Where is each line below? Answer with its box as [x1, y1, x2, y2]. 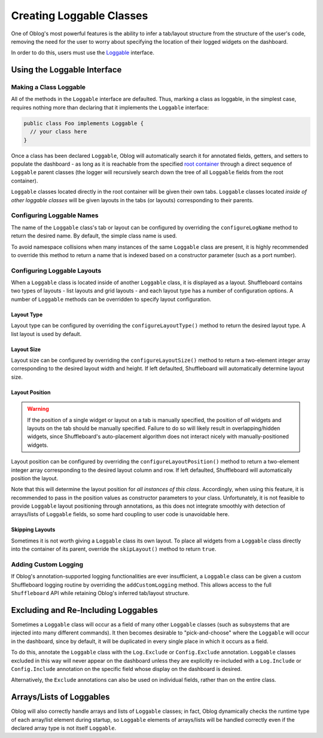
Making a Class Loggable [11, 83, 86, 92]
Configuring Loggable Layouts [11, 266, 102, 275]
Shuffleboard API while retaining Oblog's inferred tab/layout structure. [11, 590, 190, 597]
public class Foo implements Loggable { [23, 120, 144, 127]
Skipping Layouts [11, 526, 56, 533]
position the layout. [11, 474, 59, 481]
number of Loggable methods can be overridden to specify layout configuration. [11, 295, 212, 303]
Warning [27, 405, 49, 413]
